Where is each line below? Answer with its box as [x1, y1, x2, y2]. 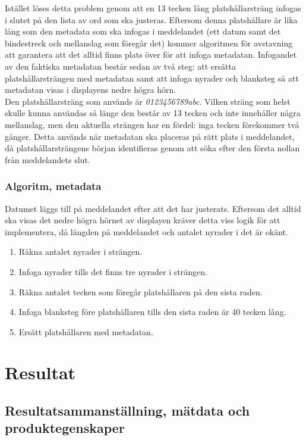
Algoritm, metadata [5, 179, 102, 194]
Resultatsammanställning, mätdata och [5, 401, 250, 420]
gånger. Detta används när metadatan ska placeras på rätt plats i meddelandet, [5, 130, 295, 142]
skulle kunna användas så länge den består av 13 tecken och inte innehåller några [5, 107, 301, 119]
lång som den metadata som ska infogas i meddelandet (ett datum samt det [5, 25, 281, 38]
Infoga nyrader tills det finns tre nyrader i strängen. [18, 265, 207, 277]
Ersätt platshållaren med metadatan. [18, 325, 153, 338]
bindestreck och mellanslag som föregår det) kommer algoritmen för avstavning [5, 36, 293, 49]
